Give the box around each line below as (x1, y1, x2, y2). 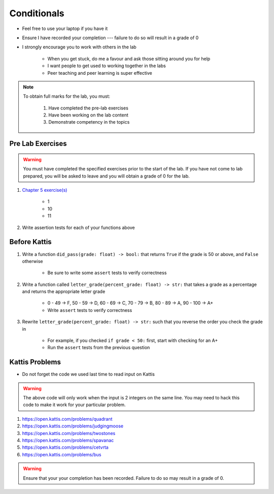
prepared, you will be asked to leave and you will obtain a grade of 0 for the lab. (23, 173, 190, 179)
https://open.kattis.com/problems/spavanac (22, 438, 114, 444)
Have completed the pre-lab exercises (48, 105, 129, 111)
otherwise (22, 258, 43, 264)
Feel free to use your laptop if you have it (22, 25, 108, 32)
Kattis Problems (9, 358, 61, 366)
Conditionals (9, 8, 64, 19)
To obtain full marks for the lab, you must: (23, 93, 111, 99)
